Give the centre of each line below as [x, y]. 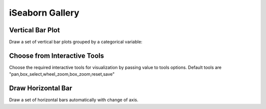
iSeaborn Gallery [44, 13]
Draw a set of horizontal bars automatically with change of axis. [74, 100]
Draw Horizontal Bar [41, 88]
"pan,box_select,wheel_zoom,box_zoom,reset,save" [62, 74]
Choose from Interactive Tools [57, 55]
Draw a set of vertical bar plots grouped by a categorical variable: [76, 42]
